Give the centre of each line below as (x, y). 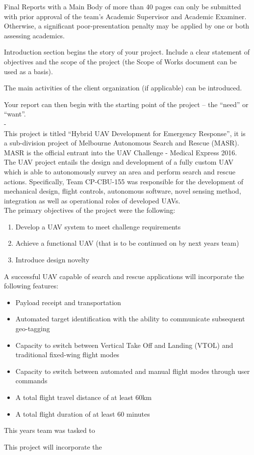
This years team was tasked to (50, 430)
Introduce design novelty (52, 260)
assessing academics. (35, 35)
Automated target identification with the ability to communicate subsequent (130, 319)
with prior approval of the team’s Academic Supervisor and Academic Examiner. (125, 16)
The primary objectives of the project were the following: (90, 210)
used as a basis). (28, 71)
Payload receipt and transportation (68, 302)
